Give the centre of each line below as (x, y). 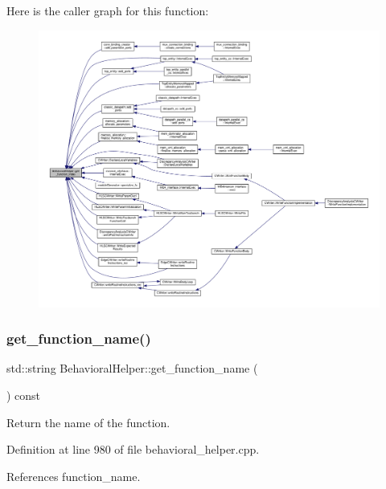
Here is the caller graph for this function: (108, 10)
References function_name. (74, 476)
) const (24, 395)
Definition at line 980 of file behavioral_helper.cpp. (133, 449)
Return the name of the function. (88, 422)
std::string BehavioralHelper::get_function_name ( (132, 368)
